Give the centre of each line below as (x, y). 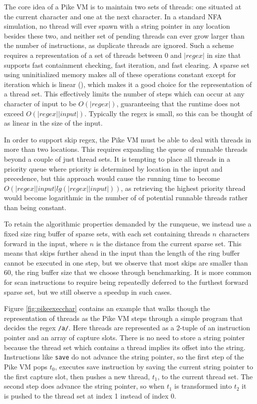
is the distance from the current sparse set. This (169, 243)
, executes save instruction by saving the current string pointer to (154, 366)
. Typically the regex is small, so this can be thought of (168, 113)
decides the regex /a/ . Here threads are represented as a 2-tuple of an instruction (127, 328)
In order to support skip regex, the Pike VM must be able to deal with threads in (128, 139)
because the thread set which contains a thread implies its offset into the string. (125, 347)
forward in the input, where (46, 243)
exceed (14, 113)
